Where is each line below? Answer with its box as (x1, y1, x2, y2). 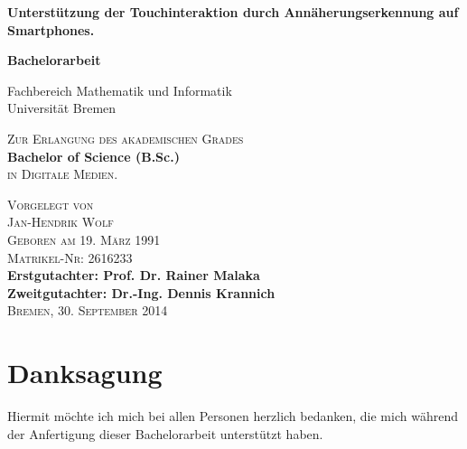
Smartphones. (7, 20, 95, 39)
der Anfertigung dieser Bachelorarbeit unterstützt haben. (7, 424, 323, 443)
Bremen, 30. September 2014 (7, 301, 168, 320)
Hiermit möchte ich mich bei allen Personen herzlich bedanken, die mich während (7, 407, 458, 426)
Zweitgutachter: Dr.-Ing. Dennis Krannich (7, 283, 276, 302)
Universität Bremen (7, 98, 117, 117)
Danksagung (7, 354, 163, 391)
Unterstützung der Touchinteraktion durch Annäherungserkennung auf (7, 3, 459, 21)
